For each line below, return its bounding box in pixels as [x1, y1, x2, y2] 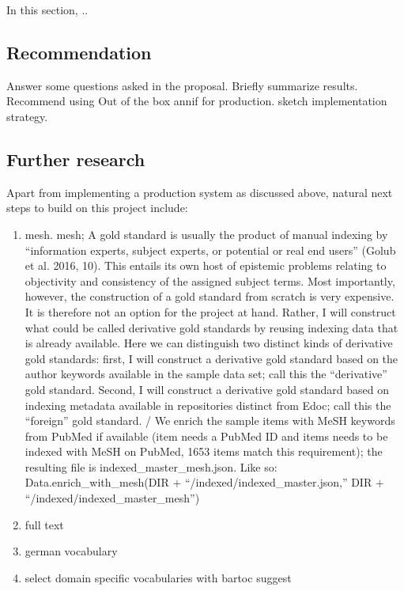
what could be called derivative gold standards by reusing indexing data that [25, 319, 398, 335]
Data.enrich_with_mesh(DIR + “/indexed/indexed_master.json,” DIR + [25, 474, 384, 491]
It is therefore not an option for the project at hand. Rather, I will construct [25, 303, 396, 320]
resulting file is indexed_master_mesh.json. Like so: [25, 458, 278, 475]
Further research [6, 146, 145, 171]
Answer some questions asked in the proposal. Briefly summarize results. [6, 77, 358, 93]
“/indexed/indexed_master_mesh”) [25, 490, 200, 506]
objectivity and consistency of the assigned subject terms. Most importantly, [25, 272, 395, 289]
